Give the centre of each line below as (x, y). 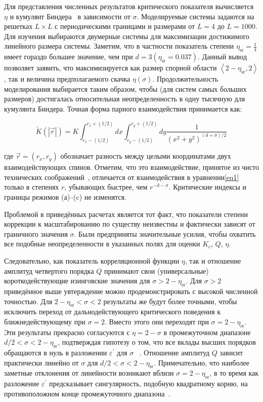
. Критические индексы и (208, 187)
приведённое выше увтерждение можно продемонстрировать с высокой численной (131, 291)
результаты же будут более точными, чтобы (170, 301)
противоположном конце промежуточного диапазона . (87, 393)
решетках (18, 26)
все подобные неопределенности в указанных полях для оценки (102, 244)
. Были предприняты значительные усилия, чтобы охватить (165, 233)
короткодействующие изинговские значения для (77, 281)
